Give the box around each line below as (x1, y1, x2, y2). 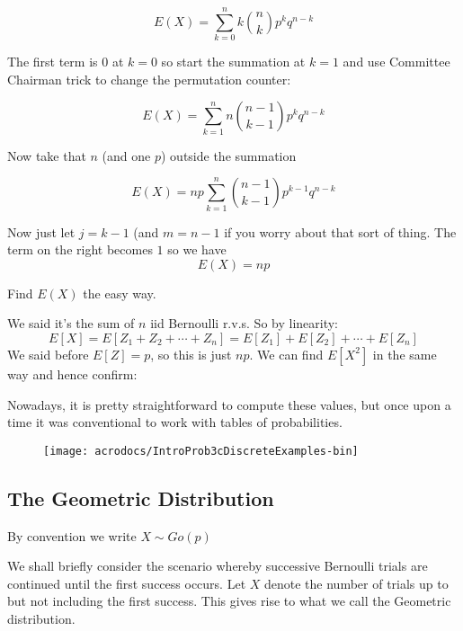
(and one (102, 146, 151, 164)
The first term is (7, 52, 98, 71)
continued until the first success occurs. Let (7, 573, 246, 592)
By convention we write (7, 526, 137, 545)
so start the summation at (161, 52, 306, 71)
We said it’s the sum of (7, 314, 135, 333)
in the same (372, 344, 437, 363)
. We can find (249, 344, 324, 363)
